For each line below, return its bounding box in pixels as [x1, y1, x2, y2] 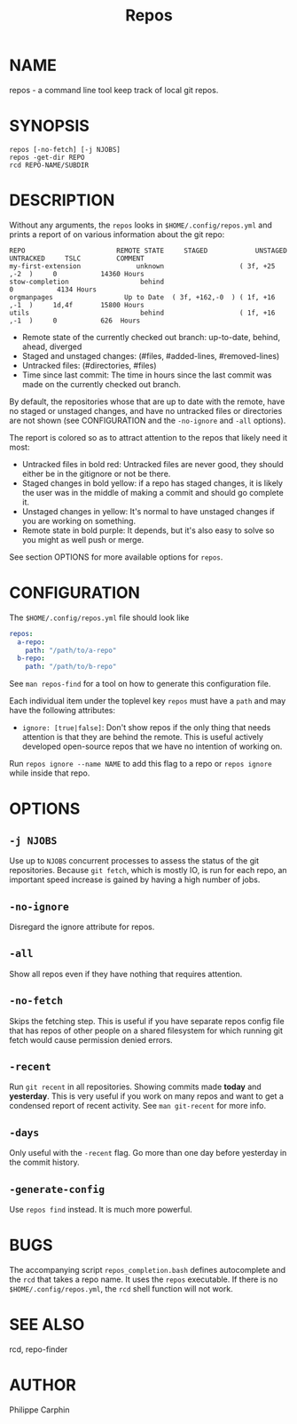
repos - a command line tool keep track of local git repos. [9, 84, 219, 95]
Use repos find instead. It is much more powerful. [9, 1205, 192, 1214]
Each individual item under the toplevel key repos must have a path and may [9, 696, 286, 706]
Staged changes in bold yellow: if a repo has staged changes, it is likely [21, 477, 284, 489]
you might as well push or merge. [21, 534, 145, 545]
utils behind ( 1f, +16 [9, 308, 276, 317]
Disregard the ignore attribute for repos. [9, 921, 155, 932]
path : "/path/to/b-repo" [25, 663, 117, 672]
